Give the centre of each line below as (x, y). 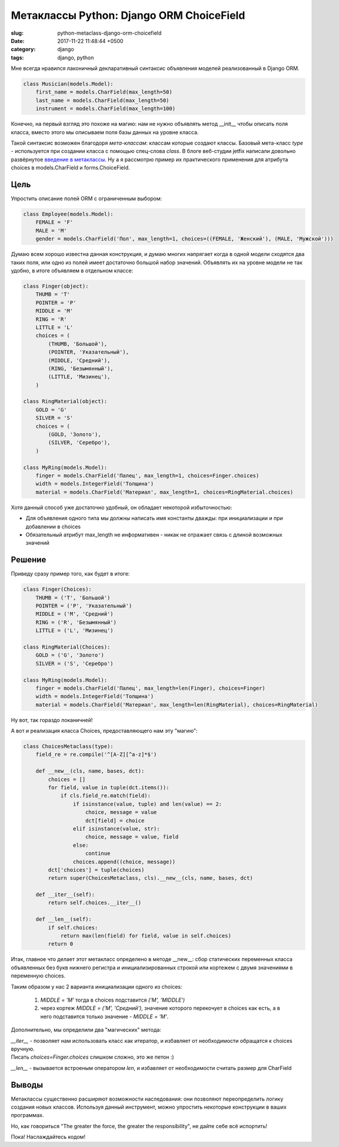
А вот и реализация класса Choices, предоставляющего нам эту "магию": (104, 731)
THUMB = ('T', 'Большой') (73, 598)
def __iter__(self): (65, 895)
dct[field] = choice (115, 820)
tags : (17, 57)
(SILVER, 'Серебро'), (79, 443)
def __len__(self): (64, 919)
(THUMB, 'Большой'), (78, 344)
